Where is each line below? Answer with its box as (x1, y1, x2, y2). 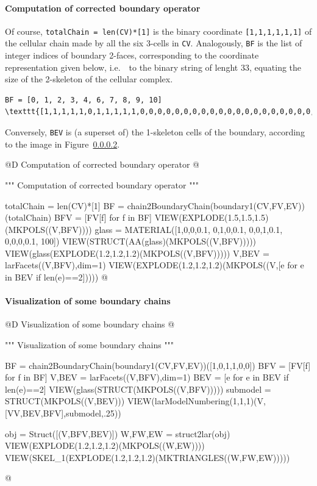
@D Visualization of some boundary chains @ (5, 318, 175, 331)
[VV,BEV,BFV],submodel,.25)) (5, 407, 121, 420)
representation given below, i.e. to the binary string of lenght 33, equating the (5, 60, 302, 73)
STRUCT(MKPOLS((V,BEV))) (5, 395, 125, 407)
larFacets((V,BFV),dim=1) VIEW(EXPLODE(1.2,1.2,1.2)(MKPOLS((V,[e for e (5, 259, 304, 271)
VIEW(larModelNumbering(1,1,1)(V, (127, 395, 266, 407)
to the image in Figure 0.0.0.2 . (5, 137, 120, 150)
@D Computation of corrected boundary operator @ (5, 158, 199, 171)
